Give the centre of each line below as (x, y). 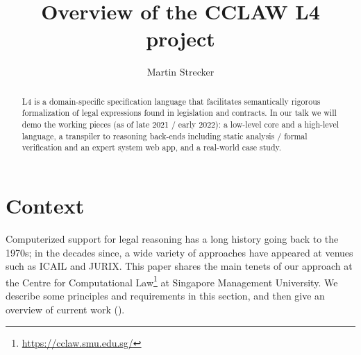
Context (45, 205)
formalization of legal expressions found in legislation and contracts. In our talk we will (179, 113)
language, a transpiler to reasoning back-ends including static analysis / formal (165, 136)
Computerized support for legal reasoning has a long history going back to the (172, 238)
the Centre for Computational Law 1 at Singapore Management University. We (172, 281)
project (180, 38)
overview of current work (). (65, 309)
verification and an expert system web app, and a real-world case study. (152, 147)
